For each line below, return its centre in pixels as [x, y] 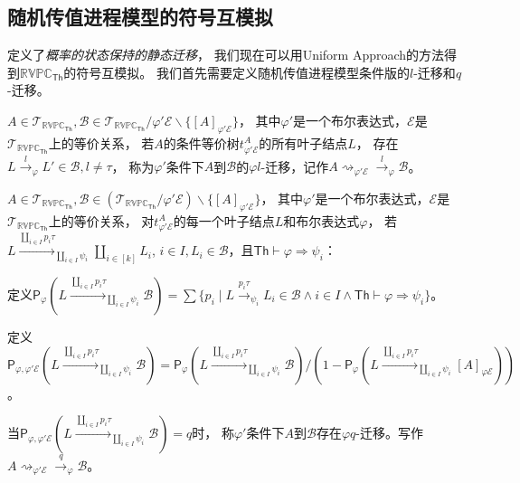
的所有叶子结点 [303, 142]
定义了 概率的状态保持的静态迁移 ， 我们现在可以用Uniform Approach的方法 [226, 55]
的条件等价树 [201, 142]
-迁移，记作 [295, 166]
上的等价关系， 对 [101, 220]
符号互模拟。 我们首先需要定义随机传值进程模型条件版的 [243, 72]
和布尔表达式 [321, 220]
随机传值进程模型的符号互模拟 [140, 17]
